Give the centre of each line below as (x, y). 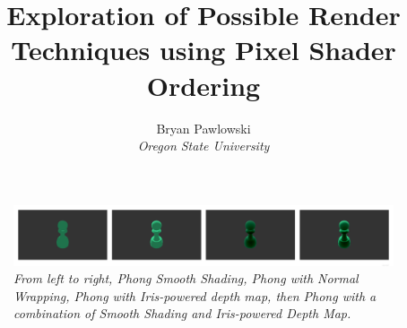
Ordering (203, 85)
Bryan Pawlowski (203, 128)
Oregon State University (203, 146)
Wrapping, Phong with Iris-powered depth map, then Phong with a (195, 295)
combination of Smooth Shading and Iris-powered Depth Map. (182, 313)
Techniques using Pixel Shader (203, 50)
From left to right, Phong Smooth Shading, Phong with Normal (186, 278)
